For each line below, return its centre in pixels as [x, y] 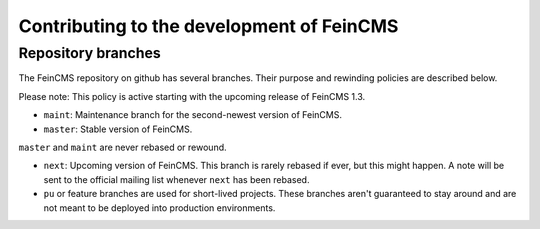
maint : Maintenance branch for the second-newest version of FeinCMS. [192, 115]
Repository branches [90, 53]
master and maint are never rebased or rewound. [122, 147]
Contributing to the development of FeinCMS [208, 26]
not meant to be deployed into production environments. [159, 207]
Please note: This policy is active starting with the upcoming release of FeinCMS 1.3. [192, 96]
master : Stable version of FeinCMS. [118, 129]
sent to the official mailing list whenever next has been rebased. [176, 179]
